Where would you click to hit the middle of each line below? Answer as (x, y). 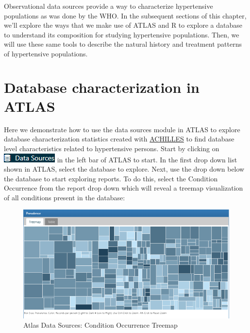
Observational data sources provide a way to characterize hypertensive (108, 6)
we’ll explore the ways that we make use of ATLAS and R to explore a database (123, 25)
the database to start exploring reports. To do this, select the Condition (111, 178)
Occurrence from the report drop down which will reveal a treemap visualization (124, 188)
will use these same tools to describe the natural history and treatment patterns (123, 44)
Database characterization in (102, 87)
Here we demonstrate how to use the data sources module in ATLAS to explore (122, 129)
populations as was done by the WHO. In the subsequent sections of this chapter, (125, 15)
